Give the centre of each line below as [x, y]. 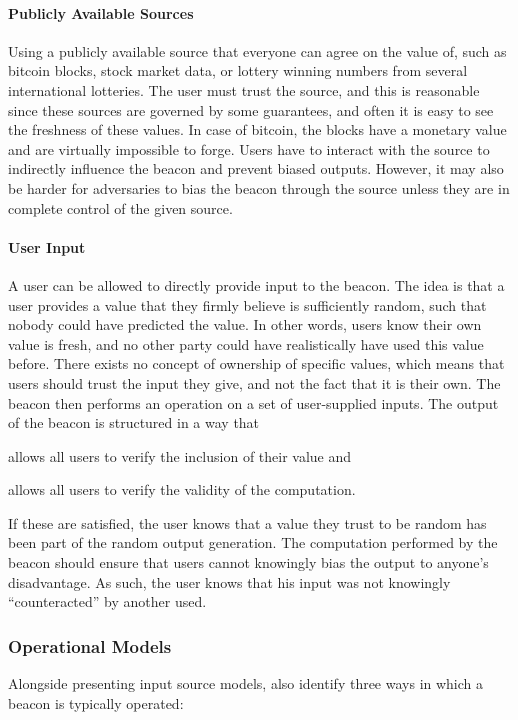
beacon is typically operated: [96, 702]
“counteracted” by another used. [107, 601]
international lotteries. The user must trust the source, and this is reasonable [244, 89]
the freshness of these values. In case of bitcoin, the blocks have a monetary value [257, 129]
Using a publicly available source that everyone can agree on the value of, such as [257, 50]
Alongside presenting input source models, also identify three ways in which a [246, 683]
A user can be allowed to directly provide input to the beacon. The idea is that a [256, 284]
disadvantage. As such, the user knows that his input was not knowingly [229, 581]
